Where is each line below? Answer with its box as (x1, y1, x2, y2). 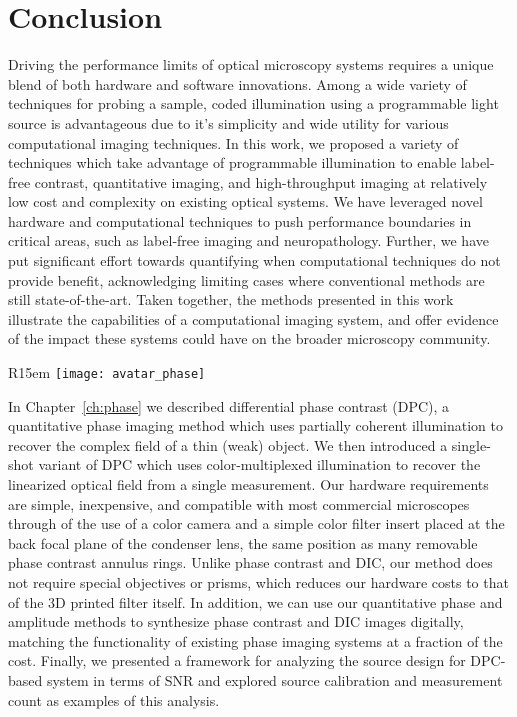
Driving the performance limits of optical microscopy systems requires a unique (8, 54, 494, 75)
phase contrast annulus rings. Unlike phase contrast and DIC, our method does (8, 552, 493, 573)
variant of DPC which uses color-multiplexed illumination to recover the (38, 454, 481, 475)
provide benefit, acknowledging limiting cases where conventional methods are (8, 269, 485, 290)
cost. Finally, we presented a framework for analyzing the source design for (8, 650, 466, 671)
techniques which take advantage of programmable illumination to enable (8, 152, 457, 173)
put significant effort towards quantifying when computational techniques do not (8, 250, 501, 271)
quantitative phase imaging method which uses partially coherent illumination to (8, 415, 504, 436)
